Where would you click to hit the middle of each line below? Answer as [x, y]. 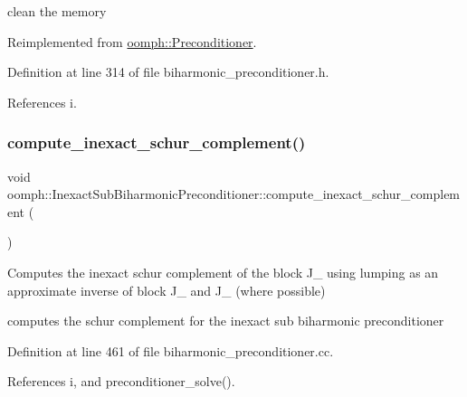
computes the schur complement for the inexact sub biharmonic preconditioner [226, 321]
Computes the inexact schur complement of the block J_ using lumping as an [223, 272]
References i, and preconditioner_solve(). [121, 381]
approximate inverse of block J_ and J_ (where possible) [167, 290]
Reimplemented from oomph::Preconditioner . [132, 41]
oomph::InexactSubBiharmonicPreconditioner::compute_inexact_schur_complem [234, 194]
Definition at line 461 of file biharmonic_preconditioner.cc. [171, 350]
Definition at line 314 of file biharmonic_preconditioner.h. [168, 72]
